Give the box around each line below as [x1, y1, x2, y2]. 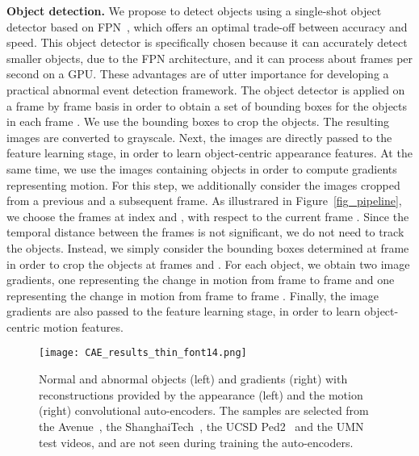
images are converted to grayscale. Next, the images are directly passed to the [6, 128, 392, 145]
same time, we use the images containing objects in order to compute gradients [6, 160, 397, 177]
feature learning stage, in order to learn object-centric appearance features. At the [6, 144, 413, 161]
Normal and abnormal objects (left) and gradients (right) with [39, 370, 348, 387]
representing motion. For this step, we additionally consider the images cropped [6, 176, 400, 193]
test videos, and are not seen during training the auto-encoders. [39, 433, 354, 450]
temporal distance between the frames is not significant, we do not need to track [6, 224, 404, 241]
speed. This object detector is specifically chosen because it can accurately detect [6, 34, 408, 51]
